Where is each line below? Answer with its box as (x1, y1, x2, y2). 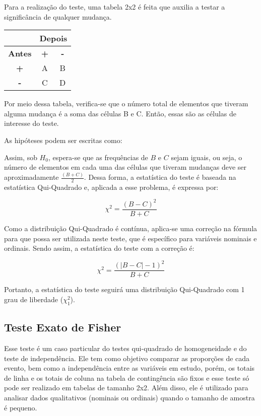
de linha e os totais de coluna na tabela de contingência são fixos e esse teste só (4, 372, 249, 383)
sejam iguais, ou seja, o (171, 152, 242, 162)
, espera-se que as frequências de (48, 152, 148, 162)
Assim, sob (4, 152, 37, 162)
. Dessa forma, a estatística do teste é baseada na (84, 172, 236, 182)
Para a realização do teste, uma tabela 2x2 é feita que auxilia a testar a (4, 2, 225, 12)
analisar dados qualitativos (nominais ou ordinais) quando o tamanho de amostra (4, 392, 255, 402)
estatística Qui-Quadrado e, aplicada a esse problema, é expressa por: (4, 181, 219, 192)
